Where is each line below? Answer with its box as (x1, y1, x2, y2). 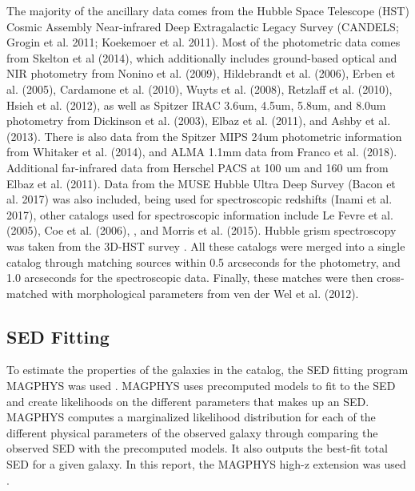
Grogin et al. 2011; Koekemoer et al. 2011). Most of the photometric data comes (6, 34, 401, 50)
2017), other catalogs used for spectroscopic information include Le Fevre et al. (6, 206, 393, 223)
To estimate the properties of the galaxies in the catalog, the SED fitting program (6, 361, 409, 378)
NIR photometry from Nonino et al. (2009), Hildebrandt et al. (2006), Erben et (6, 65, 396, 82)
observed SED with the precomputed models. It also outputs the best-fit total (6, 440, 388, 457)
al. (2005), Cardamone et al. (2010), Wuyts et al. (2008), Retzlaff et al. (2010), (6, 80, 393, 97)
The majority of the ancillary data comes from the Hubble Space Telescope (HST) (6, 2, 409, 18)
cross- (377, 269, 405, 286)
